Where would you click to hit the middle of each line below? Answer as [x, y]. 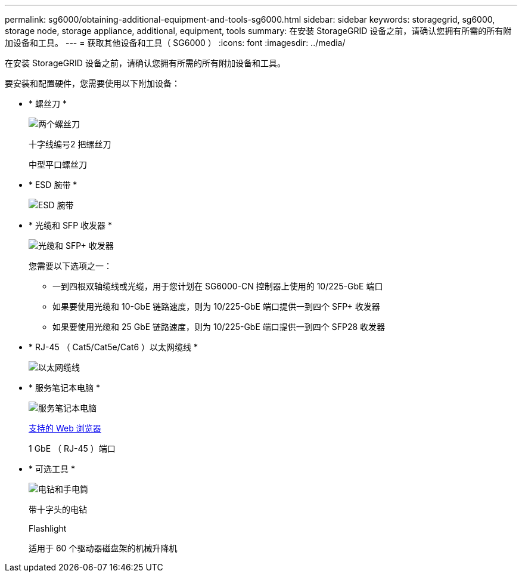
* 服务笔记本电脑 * [64, 388]
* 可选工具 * [52, 469]
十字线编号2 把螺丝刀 [70, 144]
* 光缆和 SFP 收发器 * [70, 225]
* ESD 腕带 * [53, 185]
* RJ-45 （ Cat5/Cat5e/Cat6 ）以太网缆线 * [114, 347]
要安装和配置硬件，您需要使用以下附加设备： [92, 83]
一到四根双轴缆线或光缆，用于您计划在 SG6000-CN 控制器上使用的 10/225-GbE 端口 [218, 286]
